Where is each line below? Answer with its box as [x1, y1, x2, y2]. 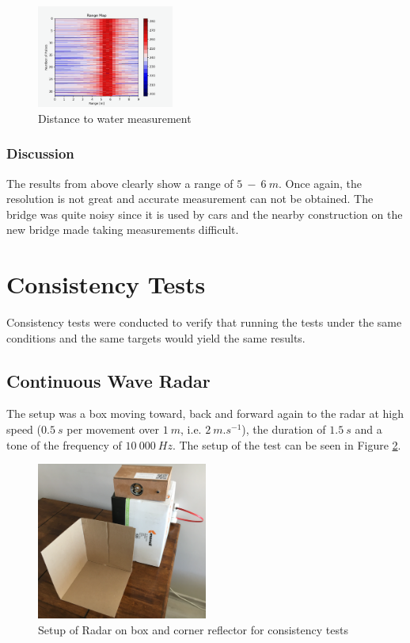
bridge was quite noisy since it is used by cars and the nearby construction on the [6, 205, 403, 222]
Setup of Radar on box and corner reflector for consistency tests [38, 621, 348, 637]
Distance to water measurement [38, 109, 192, 126]
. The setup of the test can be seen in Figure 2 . [172, 436, 401, 453]
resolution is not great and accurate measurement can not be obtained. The [6, 190, 374, 207]
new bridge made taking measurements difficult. [6, 221, 239, 238]
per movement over [66, 421, 159, 438]
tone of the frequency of [6, 436, 122, 453]
